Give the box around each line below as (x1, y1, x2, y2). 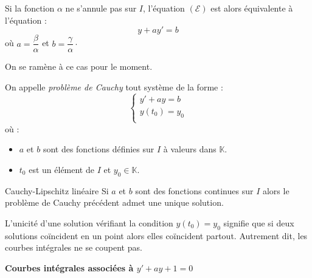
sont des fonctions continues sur (135, 184, 254, 197)
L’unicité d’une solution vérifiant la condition (5, 217, 173, 229)
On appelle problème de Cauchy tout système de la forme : (5, 80, 223, 93)
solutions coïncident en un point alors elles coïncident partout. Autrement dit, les (5, 229, 308, 242)
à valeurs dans (163, 143, 217, 155)
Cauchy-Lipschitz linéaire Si (5, 184, 109, 197)
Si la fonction (5, 2, 55, 14)
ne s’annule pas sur (65, 2, 137, 14)
